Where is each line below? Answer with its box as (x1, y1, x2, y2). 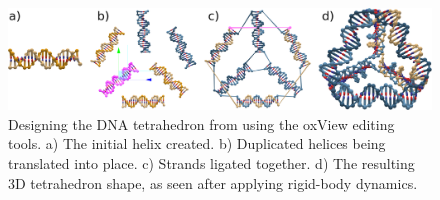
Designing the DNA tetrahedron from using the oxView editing (8, 113, 395, 134)
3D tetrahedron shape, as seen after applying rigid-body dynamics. (8, 172, 418, 193)
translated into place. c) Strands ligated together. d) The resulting (8, 153, 415, 174)
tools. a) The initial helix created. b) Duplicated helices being (8, 133, 386, 154)
